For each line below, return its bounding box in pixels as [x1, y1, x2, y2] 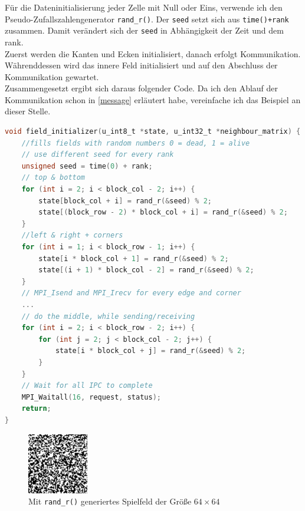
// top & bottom [21, 173, 86, 182]
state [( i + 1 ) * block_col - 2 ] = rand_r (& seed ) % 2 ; [38, 266, 254, 275]
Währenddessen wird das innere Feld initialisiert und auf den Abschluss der [5, 59, 278, 71]
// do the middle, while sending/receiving [21, 312, 195, 321]
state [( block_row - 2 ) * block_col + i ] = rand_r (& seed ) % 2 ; [38, 208, 288, 217]
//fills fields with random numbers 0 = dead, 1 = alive [21, 139, 250, 147]
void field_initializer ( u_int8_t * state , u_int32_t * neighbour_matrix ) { [5, 127, 301, 136]
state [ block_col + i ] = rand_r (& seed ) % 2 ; [38, 196, 212, 205]
